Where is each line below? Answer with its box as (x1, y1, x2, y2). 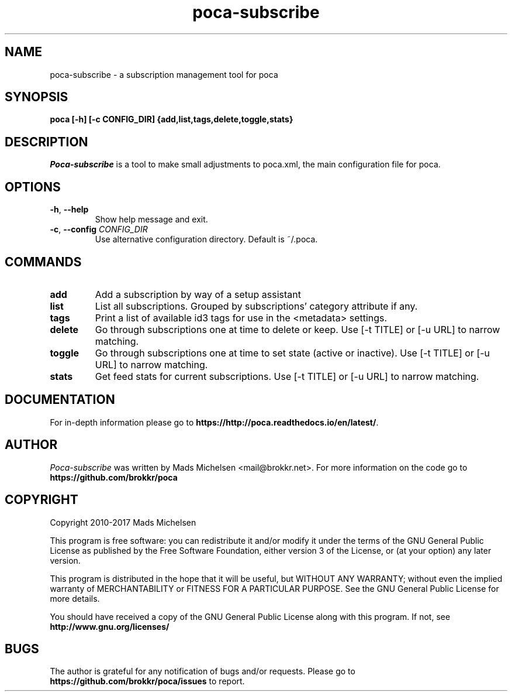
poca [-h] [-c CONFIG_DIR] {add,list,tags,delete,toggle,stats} (50, 114, 293, 125)
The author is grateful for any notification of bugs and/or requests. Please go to (50, 666, 355, 677)
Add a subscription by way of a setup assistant (95, 288, 301, 300)
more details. (50, 593, 100, 604)
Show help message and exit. (95, 214, 208, 225)
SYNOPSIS (5, 90, 68, 105)
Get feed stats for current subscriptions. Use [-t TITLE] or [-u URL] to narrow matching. (95, 370, 479, 382)
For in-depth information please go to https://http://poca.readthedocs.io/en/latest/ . (50, 417, 379, 427)
